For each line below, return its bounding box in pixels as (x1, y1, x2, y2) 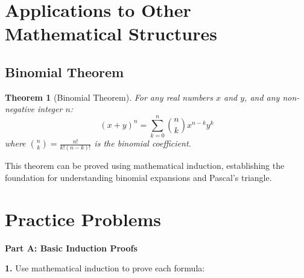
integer (37, 103, 63, 115)
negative (5, 103, 35, 115)
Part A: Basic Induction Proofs (5, 241, 138, 254)
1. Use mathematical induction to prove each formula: (5, 262, 205, 274)
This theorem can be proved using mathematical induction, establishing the (5, 159, 285, 172)
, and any (244, 90, 280, 103)
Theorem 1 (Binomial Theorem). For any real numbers (5, 90, 213, 103)
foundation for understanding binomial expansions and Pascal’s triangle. (5, 171, 272, 183)
